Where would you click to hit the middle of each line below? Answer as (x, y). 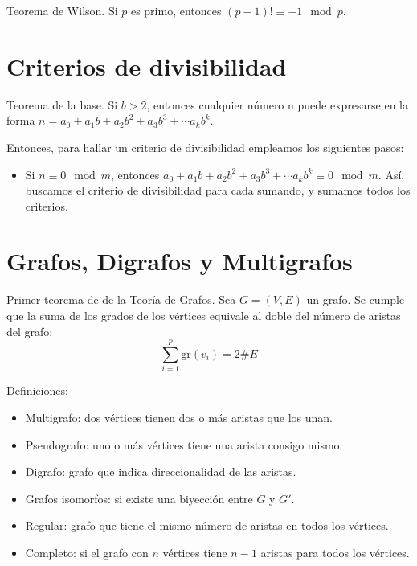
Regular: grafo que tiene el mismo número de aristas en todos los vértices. (207, 525)
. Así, (391, 174)
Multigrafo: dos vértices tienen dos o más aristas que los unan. (179, 417)
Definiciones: (37, 390)
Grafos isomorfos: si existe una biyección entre (139, 498)
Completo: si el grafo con (87, 552)
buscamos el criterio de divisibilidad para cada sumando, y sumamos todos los (218, 190)
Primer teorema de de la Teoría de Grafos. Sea (121, 299)
